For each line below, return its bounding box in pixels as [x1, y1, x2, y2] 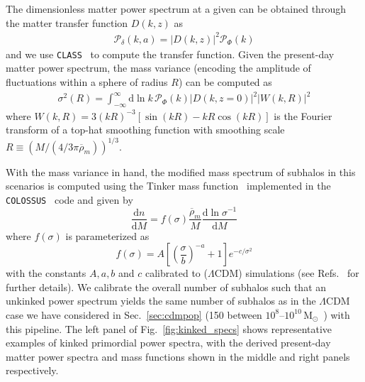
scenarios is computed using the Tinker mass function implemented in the [6, 178, 331, 193]
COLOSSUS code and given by [6, 192, 133, 207]
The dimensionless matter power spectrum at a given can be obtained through [6, 1, 346, 16]
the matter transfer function [6, 15, 128, 30]
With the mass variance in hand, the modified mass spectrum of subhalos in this [6, 164, 356, 179]
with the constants [6, 266, 86, 280]
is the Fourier [274, 108, 332, 123]
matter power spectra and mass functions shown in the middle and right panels [6, 349, 350, 364]
